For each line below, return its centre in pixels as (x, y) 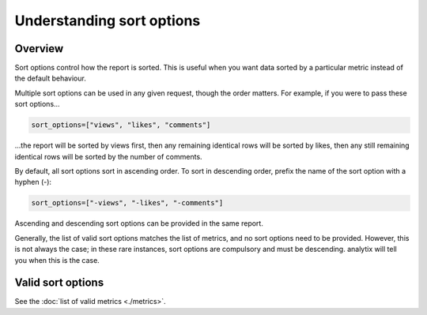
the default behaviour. (50, 78)
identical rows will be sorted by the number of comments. (108, 156)
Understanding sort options (108, 21)
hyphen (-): (33, 182)
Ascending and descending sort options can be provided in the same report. (139, 223)
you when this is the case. (57, 260)
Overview (39, 49)
